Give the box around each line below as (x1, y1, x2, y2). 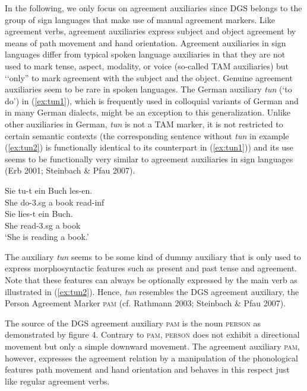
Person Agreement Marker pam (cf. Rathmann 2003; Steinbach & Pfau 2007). (5, 297, 286, 309)
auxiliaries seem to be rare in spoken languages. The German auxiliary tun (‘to (5, 83, 292, 95)
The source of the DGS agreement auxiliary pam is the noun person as (5, 316, 261, 329)
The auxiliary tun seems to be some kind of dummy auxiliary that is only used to (5, 250, 301, 262)
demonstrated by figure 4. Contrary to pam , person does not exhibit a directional (5, 328, 300, 341)
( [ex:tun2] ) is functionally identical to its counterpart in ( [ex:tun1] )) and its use (5, 141, 293, 153)
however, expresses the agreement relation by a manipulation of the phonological (5, 351, 298, 364)
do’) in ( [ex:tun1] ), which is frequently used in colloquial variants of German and (5, 94, 299, 107)
